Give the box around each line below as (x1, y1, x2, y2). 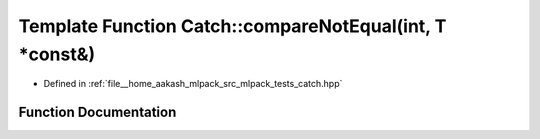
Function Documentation (18, 104, 177, 121)
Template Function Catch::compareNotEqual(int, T (18, 15, 447, 37)
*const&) (18, 43, 96, 65)
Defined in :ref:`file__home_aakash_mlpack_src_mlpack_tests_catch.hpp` (43, 78, 343, 90)
